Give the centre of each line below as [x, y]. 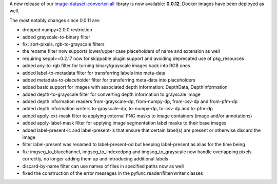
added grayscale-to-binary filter [56, 37]
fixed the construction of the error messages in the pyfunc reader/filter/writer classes [113, 173]
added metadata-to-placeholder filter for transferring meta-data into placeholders [109, 80]
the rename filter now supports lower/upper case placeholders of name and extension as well [121, 51]
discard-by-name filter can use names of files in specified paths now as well [103, 166]
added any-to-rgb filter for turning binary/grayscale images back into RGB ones [106, 66]
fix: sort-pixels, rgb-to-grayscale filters [64, 44]
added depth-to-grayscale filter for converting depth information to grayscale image [112, 94]
